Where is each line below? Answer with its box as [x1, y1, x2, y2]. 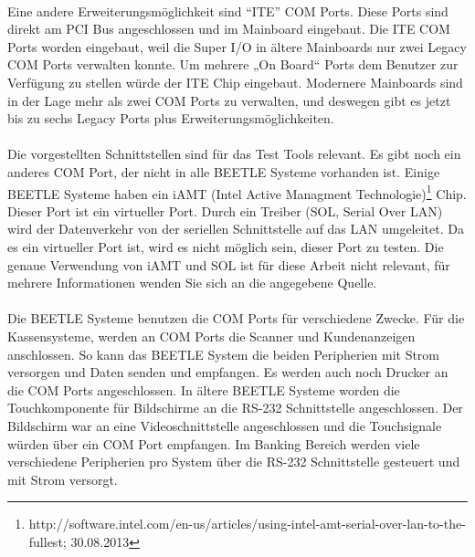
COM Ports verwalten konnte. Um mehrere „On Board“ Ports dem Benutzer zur [7, 55, 459, 74]
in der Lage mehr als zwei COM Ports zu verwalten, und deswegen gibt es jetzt [7, 90, 451, 110]
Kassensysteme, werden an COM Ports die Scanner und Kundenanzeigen [7, 326, 416, 345]
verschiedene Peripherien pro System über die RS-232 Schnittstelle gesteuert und [7, 452, 460, 471]
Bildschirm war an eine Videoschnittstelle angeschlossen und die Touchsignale [7, 415, 442, 435]
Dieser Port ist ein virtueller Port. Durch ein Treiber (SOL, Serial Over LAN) [7, 201, 443, 220]
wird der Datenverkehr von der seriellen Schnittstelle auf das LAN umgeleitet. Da [7, 219, 464, 238]
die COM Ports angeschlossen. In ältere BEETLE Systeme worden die [7, 380, 400, 399]
